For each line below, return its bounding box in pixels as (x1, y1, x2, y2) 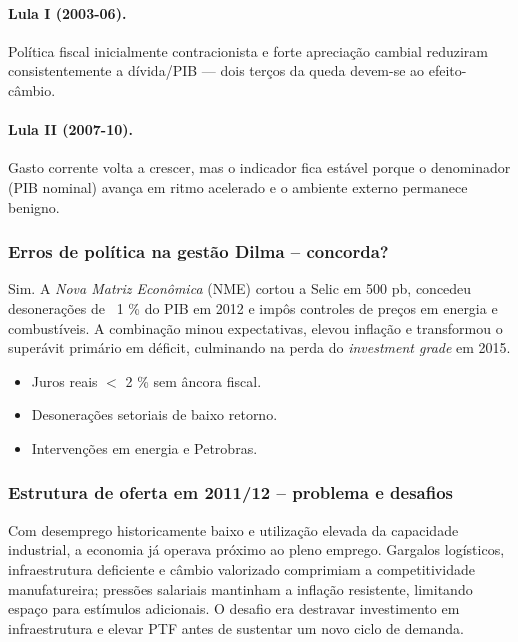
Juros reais (31, 370, 98, 391)
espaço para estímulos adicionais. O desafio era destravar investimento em (8, 598, 460, 619)
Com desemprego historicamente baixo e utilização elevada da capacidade (8, 519, 459, 540)
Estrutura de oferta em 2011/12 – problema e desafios (8, 480, 453, 505)
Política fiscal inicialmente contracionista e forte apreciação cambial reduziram (8, 40, 489, 61)
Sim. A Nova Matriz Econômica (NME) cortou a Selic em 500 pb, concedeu (8, 278, 472, 299)
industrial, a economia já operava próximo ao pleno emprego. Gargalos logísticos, (8, 539, 505, 560)
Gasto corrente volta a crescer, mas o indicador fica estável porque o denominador (8, 157, 511, 178)
